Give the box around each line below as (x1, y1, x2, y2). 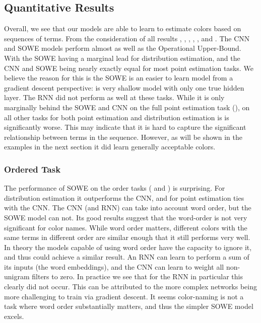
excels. (4, 310, 24, 321)
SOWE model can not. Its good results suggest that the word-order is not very (4, 212, 247, 222)
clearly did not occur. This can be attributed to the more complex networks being (4, 281, 257, 292)
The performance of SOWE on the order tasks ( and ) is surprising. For (4, 183, 225, 193)
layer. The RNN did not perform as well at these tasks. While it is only (4, 92, 225, 103)
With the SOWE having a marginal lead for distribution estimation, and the (4, 52, 240, 63)
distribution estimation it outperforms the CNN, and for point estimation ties (4, 192, 244, 203)
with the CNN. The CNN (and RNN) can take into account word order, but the (4, 202, 251, 213)
